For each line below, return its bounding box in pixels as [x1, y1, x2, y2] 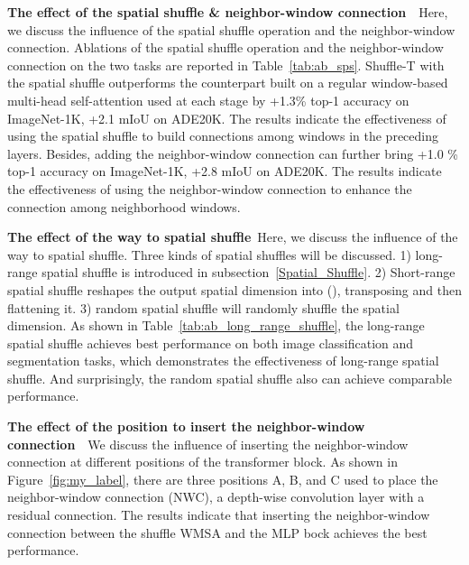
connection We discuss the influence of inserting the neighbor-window [7, 434, 409, 453]
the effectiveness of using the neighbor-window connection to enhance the [7, 179, 412, 198]
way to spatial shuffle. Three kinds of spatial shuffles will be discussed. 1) [7, 245, 411, 264]
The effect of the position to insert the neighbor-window [7, 417, 365, 436]
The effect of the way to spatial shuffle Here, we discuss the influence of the [7, 227, 458, 246]
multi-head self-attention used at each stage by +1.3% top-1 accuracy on [7, 90, 409, 109]
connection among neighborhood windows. [7, 197, 241, 216]
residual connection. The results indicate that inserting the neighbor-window [7, 505, 430, 524]
